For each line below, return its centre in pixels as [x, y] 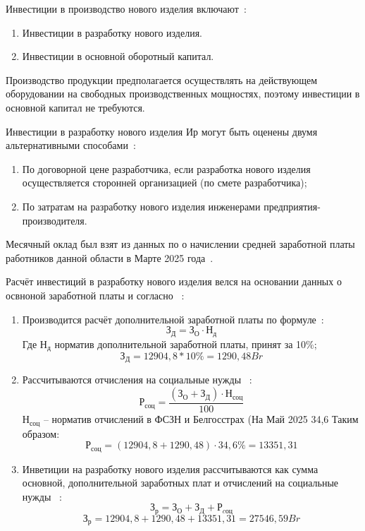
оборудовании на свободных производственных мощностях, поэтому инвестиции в [183, 94]
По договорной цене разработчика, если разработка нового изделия [166, 168]
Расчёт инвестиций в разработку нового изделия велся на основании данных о [174, 281]
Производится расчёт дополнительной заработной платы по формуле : [173, 319]
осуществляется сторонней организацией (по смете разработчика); [165, 183]
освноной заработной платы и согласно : [95, 295]
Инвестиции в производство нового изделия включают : [126, 8]
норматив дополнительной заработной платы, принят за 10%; [186, 344]
